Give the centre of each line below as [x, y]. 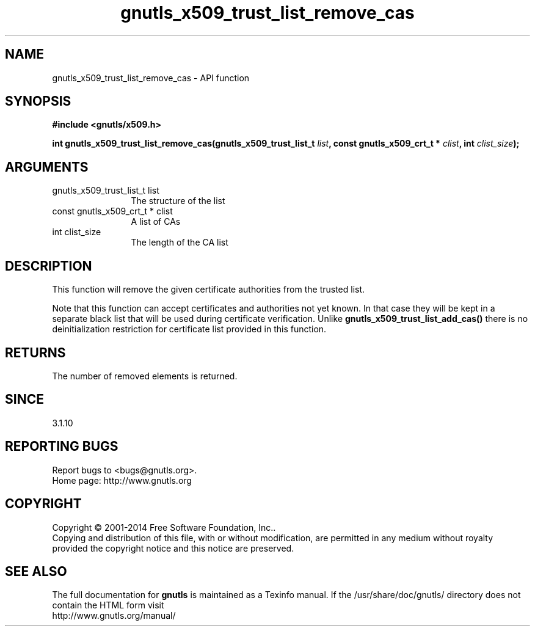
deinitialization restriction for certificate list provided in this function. [189, 329]
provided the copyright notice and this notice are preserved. [173, 548]
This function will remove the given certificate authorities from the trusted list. [209, 290]
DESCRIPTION [49, 266]
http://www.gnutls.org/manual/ [114, 616]
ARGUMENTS [47, 167]
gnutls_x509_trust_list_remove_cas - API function [151, 78]
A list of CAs [156, 222]
